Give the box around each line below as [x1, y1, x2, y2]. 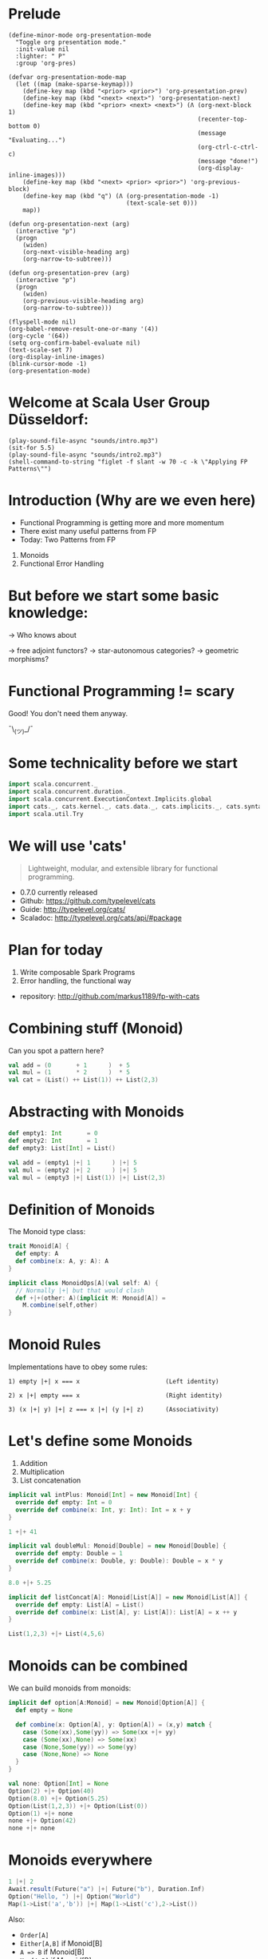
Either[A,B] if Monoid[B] [19, 1938, 103, 1948]
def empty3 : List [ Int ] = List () [8, 1144, 116, 1152]
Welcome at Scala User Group [8, 393, 211, 412]
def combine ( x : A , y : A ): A [15, 1257, 109, 1265]
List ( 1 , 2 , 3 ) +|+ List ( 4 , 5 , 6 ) [8, 1630, 105, 1638]
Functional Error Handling [19, 559, 104, 568]
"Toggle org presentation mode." [15, 38, 127, 46]
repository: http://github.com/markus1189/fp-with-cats [19, 991, 200, 1001]
